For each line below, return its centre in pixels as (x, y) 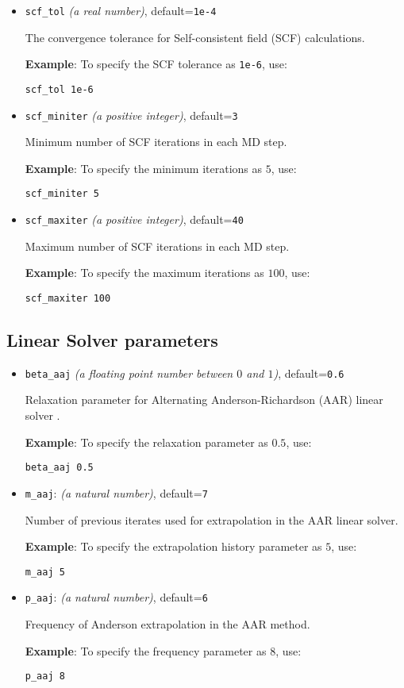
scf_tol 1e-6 (59, 89)
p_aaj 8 (45, 676)
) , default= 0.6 (309, 373)
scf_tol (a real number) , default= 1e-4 (121, 10)
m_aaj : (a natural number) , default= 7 (116, 492)
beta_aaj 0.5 (59, 468)
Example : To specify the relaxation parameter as (146, 442)
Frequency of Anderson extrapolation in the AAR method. (167, 624)
